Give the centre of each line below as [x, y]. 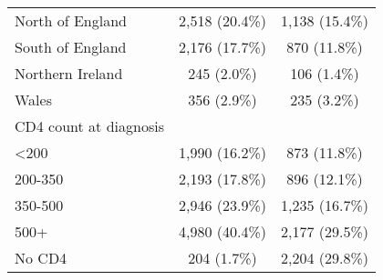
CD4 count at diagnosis [89, 126]
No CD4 [41, 258]
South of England [71, 47]
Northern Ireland [69, 73]
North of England [71, 20]
